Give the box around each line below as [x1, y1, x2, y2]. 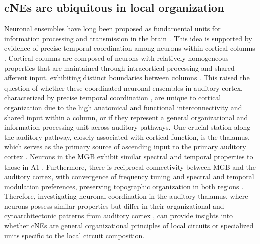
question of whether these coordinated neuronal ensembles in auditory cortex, [4, 82, 243, 93]
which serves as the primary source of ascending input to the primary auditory [4, 141, 246, 152]
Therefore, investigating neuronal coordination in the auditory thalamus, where [4, 191, 248, 201]
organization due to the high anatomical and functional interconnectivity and [4, 102, 242, 112]
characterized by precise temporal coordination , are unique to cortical [4, 92, 221, 103]
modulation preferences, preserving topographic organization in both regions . [4, 181, 244, 191]
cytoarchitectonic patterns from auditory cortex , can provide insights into [4, 210, 233, 221]
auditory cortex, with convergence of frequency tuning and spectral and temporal [4, 171, 254, 182]
